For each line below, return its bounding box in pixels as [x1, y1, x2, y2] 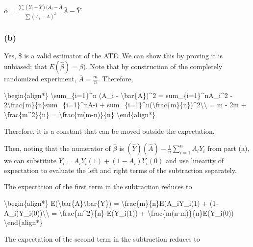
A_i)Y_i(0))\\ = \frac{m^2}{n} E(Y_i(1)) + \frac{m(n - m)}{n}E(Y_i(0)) [4, 207, 234, 218]
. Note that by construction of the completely [86, 61, 223, 71]
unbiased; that [4, 61, 47, 71]
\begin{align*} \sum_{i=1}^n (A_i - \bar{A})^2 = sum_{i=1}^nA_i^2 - [4, 90, 233, 100]
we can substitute [4, 155, 57, 166]
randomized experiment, [4, 74, 76, 83]
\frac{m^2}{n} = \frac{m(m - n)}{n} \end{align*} [4, 109, 155, 120]
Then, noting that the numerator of [4, 143, 111, 153]
